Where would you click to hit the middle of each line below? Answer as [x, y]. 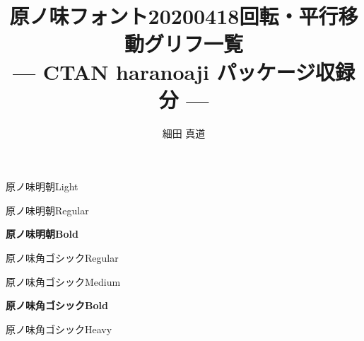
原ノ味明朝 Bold [42, 234]
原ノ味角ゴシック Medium [63, 281]
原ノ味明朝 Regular [47, 210]
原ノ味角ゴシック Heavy [59, 329]
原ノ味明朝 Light [42, 186]
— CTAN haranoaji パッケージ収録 [184, 71]
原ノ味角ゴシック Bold [57, 305]
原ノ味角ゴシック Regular [62, 258]
